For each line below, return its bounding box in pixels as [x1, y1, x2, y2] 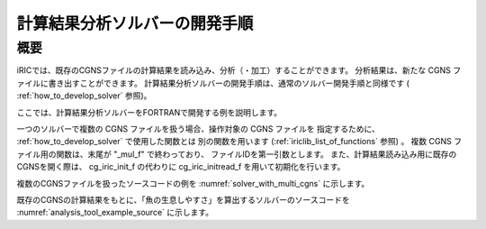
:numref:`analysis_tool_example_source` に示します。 [16, 207, 214, 218]
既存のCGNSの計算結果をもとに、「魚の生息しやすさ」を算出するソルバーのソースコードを [16, 194, 350, 205]
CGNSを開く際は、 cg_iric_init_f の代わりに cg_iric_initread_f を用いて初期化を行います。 [16, 161, 346, 172]
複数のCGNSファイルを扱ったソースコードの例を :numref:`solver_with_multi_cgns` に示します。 [16, 178, 370, 188]
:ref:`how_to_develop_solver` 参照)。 [16, 90, 152, 101]
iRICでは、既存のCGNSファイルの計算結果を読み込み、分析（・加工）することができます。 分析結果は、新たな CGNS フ [16, 65, 462, 76]
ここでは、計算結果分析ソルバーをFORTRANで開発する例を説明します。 [16, 106, 283, 117]
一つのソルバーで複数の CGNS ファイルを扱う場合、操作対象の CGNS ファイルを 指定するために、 [16, 123, 380, 134]
